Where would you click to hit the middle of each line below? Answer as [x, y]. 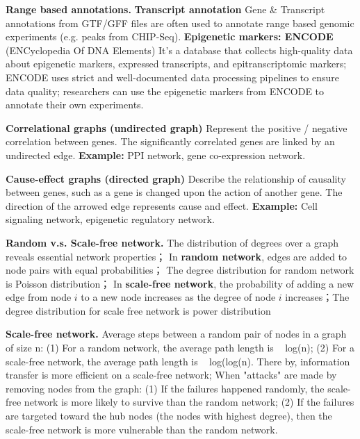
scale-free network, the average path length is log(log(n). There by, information [178, 361]
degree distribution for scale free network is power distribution [138, 310]
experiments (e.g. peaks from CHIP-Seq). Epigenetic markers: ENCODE [170, 36]
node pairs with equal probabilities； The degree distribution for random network [180, 270]
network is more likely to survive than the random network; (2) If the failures [189, 402]
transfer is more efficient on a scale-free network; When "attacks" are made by [171, 375]
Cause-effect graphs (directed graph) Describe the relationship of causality [176, 178]
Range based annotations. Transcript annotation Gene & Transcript [165, 9]
